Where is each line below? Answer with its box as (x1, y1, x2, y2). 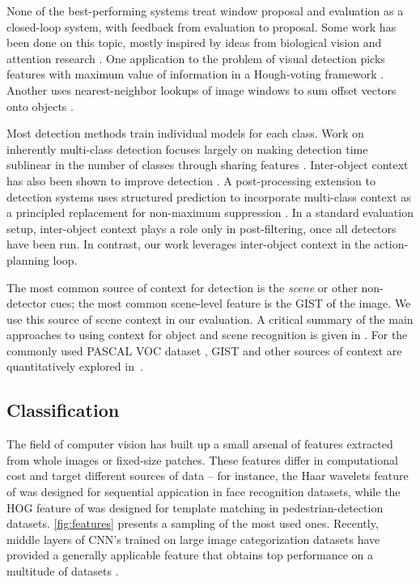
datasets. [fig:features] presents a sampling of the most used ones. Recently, (6, 515, 379, 532)
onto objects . (6, 97, 74, 114)
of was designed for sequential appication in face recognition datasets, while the (6, 483, 401, 500)
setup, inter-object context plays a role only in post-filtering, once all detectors (6, 219, 397, 236)
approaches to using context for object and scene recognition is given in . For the (6, 326, 408, 343)
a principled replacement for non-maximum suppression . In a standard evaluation (6, 204, 414, 221)
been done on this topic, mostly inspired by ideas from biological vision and (6, 34, 382, 51)
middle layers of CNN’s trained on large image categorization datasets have (6, 530, 380, 547)
